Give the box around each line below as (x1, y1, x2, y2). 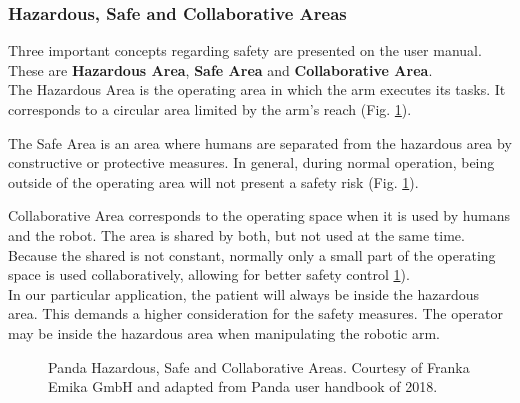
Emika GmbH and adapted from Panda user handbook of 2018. (48, 376, 438, 397)
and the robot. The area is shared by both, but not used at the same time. (8, 224, 465, 245)
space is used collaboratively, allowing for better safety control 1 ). (8, 264, 410, 285)
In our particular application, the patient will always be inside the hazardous (8, 283, 479, 304)
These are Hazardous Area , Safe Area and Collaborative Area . (8, 59, 433, 80)
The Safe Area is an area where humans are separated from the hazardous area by (8, 132, 512, 153)
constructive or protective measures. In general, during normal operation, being (8, 152, 495, 173)
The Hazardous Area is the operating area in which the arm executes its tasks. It (8, 79, 506, 100)
